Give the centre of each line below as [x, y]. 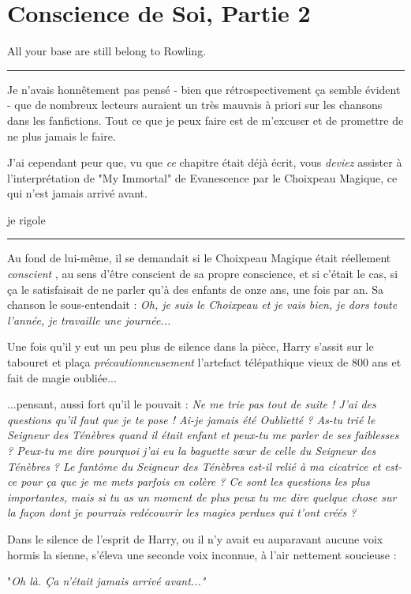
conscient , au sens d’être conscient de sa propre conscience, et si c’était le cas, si [203, 274]
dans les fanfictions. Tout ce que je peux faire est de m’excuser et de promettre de [205, 120]
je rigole [26, 219]
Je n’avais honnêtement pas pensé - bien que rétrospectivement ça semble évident [204, 89]
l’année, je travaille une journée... [89, 320]
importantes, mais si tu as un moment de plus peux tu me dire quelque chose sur [202, 496]
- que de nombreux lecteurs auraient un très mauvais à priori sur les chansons [195, 105]
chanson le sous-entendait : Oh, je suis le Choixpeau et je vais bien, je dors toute [202, 305]
